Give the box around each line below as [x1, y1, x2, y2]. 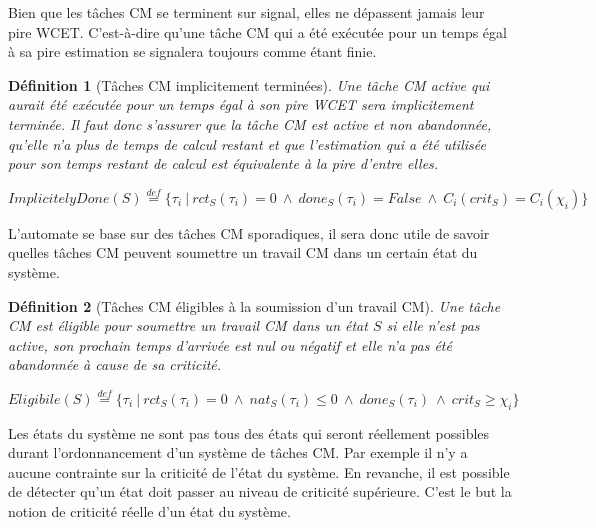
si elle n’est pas [386, 315, 480, 336]
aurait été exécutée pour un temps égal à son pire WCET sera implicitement [8, 94, 474, 115]
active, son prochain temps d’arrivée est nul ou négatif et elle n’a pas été [8, 334, 452, 355]
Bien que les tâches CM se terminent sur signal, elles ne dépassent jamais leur [8, 2, 485, 22]
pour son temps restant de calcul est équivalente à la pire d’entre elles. [8, 153, 439, 174]
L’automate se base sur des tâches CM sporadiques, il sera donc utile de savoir [8, 222, 490, 243]
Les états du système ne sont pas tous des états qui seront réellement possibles [8, 422, 490, 443]
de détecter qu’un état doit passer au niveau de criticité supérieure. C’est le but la [8, 481, 512, 502]
